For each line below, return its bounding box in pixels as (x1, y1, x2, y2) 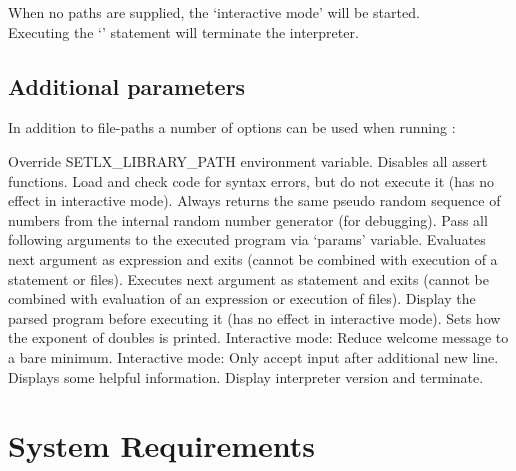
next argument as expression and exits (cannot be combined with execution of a (8, 248, 498, 269)
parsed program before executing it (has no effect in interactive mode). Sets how (8, 307, 501, 328)
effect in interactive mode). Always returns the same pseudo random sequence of (8, 190, 501, 211)
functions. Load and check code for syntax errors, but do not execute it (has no (8, 170, 495, 191)
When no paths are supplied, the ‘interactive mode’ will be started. (8, 2, 420, 22)
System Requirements (8, 425, 315, 466)
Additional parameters (8, 70, 246, 101)
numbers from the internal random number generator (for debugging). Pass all (8, 209, 488, 230)
